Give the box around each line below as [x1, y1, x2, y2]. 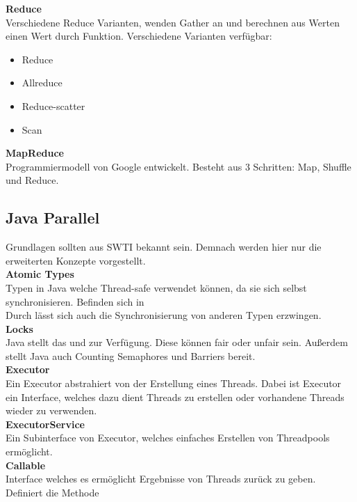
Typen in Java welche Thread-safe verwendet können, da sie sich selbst [6, 280, 307, 295]
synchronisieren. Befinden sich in [6, 294, 144, 308]
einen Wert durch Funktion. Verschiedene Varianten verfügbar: [6, 29, 272, 43]
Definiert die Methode [6, 485, 99, 499]
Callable [6, 457, 46, 472]
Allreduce [22, 75, 63, 90]
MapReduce [6, 146, 64, 160]
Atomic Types [6, 267, 74, 281]
